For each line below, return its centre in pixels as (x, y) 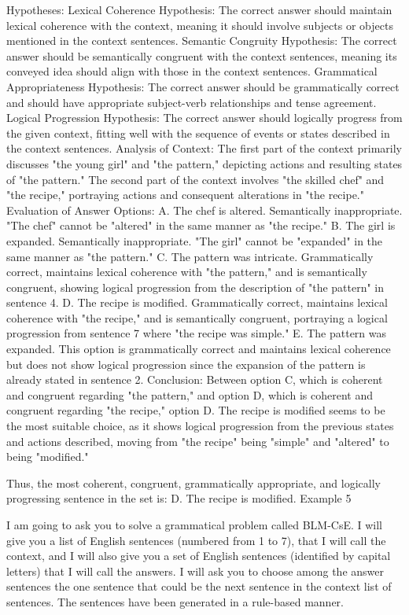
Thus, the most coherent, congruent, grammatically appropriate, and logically (193, 482)
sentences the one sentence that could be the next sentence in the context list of (199, 586)
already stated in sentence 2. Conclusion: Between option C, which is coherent (195, 379)
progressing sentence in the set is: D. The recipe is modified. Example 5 (179, 498)
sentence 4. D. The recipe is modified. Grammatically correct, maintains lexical (197, 302)
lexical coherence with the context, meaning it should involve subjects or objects (200, 25)
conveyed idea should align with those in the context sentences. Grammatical (192, 71)
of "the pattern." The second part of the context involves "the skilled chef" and (195, 179)
